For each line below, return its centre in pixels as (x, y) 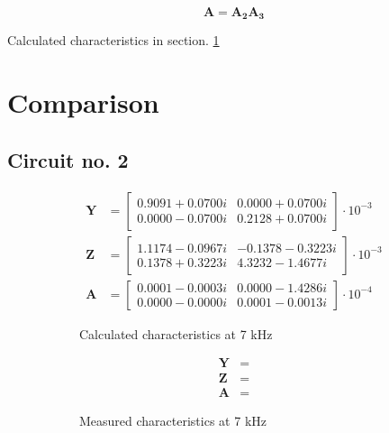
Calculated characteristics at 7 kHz (176, 333)
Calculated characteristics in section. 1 (113, 40)
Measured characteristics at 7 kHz (173, 421)
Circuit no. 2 (68, 159)
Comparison (83, 102)
